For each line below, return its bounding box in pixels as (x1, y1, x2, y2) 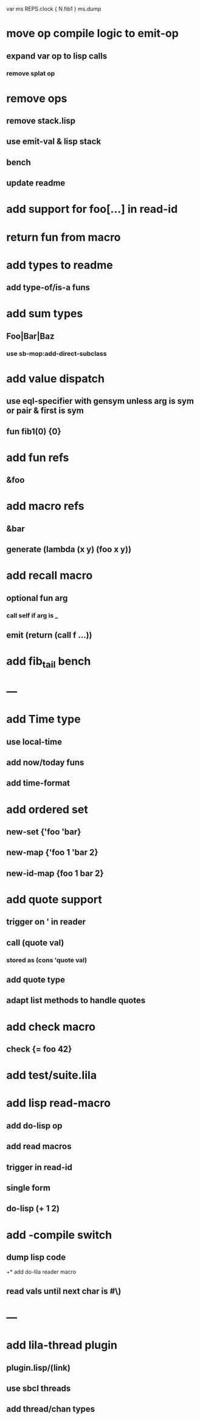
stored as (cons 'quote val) (6, 956, 87, 964)
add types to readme (6, 258, 114, 272)
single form (6, 1183, 50, 1193)
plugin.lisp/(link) (6, 1363, 71, 1373)
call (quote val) (6, 938, 64, 948)
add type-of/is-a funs (6, 282, 90, 293)
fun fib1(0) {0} (6, 426, 62, 437)
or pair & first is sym (6, 406, 84, 416)
